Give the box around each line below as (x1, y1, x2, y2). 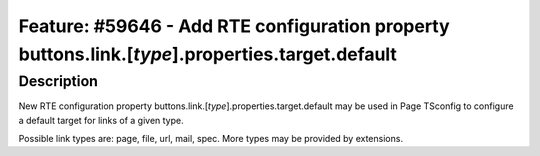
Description (18, 72, 99, 90)
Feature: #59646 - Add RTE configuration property (18, 15, 450, 37)
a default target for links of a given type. (18, 114, 184, 126)
